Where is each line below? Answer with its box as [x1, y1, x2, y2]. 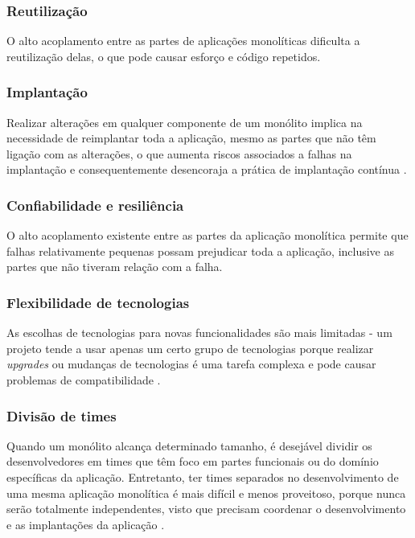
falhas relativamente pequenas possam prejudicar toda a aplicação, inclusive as [6, 242, 395, 259]
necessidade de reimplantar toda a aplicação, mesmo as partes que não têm [6, 129, 376, 146]
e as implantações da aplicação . [6, 515, 165, 532]
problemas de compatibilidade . [6, 372, 161, 388]
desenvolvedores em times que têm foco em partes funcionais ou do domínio [6, 453, 379, 470]
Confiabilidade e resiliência [6, 195, 184, 215]
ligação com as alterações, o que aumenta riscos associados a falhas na [6, 145, 352, 162]
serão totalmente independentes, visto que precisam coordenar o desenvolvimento [6, 500, 406, 517]
